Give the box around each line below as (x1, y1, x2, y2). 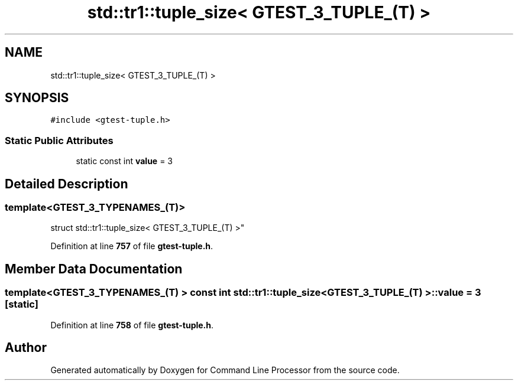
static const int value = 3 (76, 156, 173, 167)
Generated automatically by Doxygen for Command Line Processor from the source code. (50, 365, 400, 376)
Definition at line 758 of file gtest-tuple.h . (50, 319, 214, 330)
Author (5, 340, 47, 355)
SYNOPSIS (5, 90, 69, 106)
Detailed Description (5, 176, 128, 191)
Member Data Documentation (5, 261, 183, 276)
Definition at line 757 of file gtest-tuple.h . (50, 241, 213, 252)
